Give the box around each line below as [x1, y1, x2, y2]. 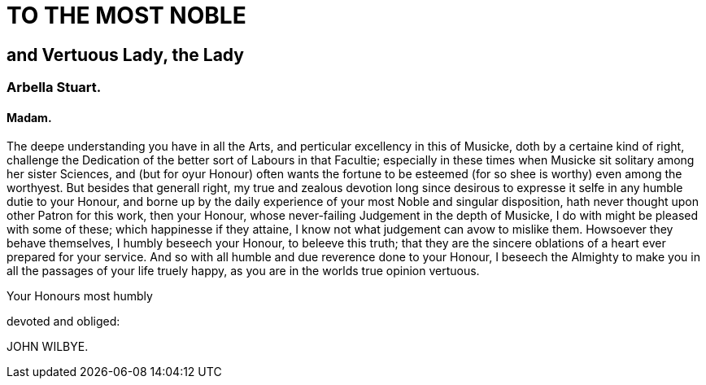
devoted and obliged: [7, 314, 120, 329]
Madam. [7, 110, 52, 125]
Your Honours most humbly [7, 289, 153, 304]
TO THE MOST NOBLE [7, 2, 246, 29]
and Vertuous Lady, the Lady [7, 44, 244, 65]
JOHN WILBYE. [7, 339, 89, 354]
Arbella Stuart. [7, 79, 102, 96]
